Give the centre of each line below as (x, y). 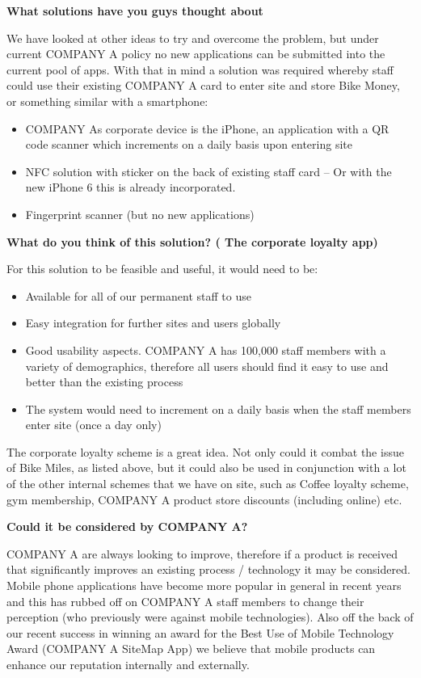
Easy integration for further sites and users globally (153, 323)
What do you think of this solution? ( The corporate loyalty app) (192, 241)
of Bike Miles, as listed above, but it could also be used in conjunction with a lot (206, 467)
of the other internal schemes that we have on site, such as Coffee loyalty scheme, (208, 484)
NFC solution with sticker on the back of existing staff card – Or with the (208, 171)
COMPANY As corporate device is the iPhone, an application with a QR (207, 128)
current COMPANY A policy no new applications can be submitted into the (196, 54)
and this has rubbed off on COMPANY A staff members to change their (185, 601)
